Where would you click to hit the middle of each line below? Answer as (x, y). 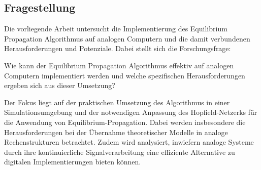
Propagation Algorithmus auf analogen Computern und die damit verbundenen (127, 38)
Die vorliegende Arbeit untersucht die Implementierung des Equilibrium (116, 29)
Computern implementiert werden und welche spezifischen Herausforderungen (125, 75)
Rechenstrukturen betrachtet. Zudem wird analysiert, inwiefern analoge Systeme (129, 142)
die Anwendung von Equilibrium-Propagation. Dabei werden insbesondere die (125, 122)
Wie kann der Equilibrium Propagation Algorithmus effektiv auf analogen (119, 65)
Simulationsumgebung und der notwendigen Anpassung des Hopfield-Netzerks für (131, 112)
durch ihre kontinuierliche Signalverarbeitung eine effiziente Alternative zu (120, 152)
